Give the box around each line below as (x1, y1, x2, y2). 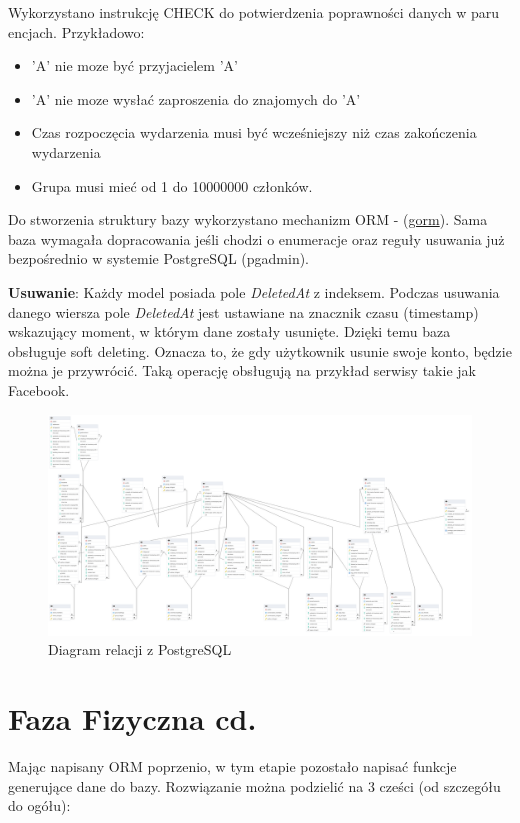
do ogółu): (8, 795, 71, 816)
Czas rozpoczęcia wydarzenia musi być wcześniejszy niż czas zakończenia (31, 122, 477, 143)
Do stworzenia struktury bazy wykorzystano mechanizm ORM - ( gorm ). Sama (8, 209, 488, 230)
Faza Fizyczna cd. (8, 697, 257, 738)
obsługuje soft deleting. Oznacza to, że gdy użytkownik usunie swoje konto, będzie (8, 340, 512, 361)
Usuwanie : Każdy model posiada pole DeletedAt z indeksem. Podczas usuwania (8, 281, 500, 302)
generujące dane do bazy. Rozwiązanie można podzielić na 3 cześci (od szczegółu (8, 775, 501, 796)
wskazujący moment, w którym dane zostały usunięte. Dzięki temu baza (8, 321, 451, 342)
